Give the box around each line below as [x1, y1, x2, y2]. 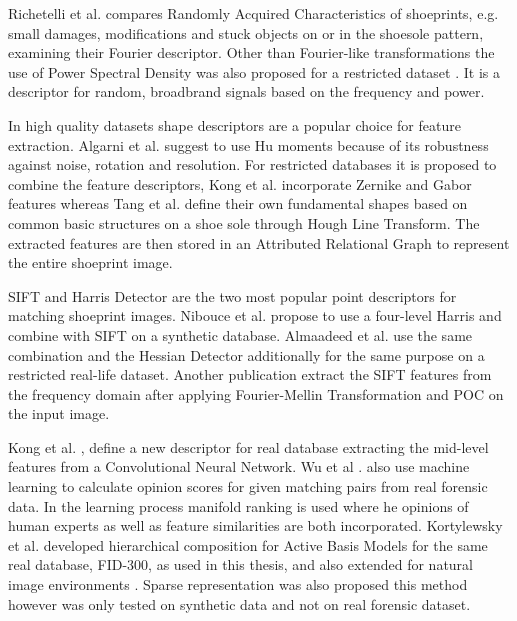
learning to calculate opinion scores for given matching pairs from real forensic [8, 476, 488, 497]
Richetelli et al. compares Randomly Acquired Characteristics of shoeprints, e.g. [8, 3, 499, 23]
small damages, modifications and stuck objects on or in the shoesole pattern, [8, 22, 484, 43]
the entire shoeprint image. [8, 252, 173, 273]
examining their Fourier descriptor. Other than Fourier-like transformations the [8, 42, 495, 63]
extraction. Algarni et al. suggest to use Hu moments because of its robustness [8, 134, 489, 155]
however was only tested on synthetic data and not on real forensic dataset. [8, 593, 471, 614]
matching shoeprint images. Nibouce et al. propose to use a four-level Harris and [8, 305, 502, 326]
